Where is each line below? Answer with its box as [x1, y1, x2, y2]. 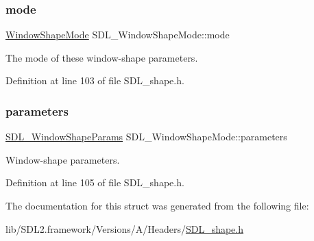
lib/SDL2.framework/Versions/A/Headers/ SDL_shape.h [5, 221, 244, 236]
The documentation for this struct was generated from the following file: [5, 199, 309, 212]
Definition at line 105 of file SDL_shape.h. [5, 175, 184, 190]
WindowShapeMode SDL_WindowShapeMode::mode [5, 27, 230, 42]
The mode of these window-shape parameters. [5, 50, 198, 64]
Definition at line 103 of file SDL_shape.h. [5, 73, 184, 88]
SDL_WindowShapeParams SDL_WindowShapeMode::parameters [5, 129, 287, 144]
